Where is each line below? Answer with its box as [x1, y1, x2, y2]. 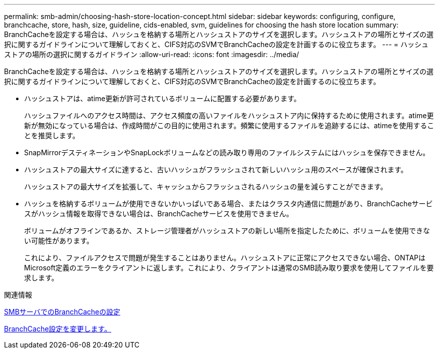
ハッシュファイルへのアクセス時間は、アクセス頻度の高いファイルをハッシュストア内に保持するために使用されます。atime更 [24, 111, 434, 120]
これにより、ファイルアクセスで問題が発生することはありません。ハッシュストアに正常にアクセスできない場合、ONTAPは [24, 253, 426, 262]
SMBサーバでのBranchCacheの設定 [4, 307, 121, 316]
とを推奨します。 [24, 131, 80, 140]
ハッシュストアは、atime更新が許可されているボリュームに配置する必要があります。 [24, 94, 301, 103]
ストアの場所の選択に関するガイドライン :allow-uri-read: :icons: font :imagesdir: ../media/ [4, 50, 299, 59]
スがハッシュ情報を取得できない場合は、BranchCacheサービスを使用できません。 [24, 209, 293, 218]
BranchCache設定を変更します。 [4, 324, 111, 333]
